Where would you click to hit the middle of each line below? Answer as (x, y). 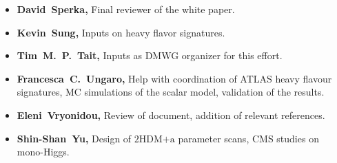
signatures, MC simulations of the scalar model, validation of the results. (171, 92)
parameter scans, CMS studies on (248, 138)
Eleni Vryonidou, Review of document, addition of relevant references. (171, 115)
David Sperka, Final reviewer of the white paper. (126, 9)
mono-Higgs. (43, 152)
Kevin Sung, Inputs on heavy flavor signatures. (121, 32)
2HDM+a (154, 139)
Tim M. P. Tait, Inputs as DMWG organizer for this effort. (150, 55)
